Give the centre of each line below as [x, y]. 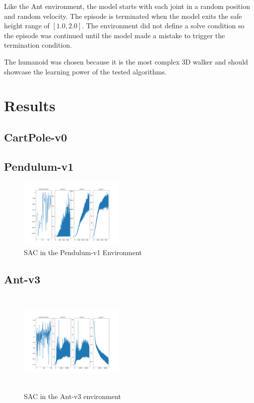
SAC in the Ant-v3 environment [73, 396]
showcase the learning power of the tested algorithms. [85, 71]
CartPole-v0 [36, 137]
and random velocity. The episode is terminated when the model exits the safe [123, 16]
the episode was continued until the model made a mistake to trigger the [115, 35]
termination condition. [38, 45]
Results [30, 105]
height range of [27, 26]
